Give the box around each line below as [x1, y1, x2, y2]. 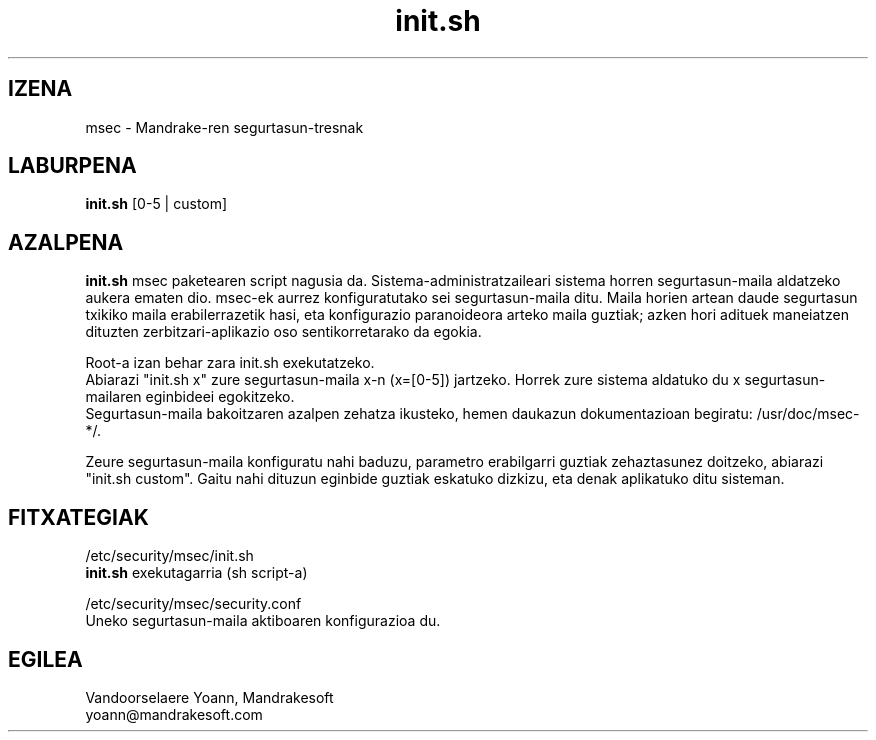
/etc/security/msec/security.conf [85, 595, 302, 613]
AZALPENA [8, 229, 124, 255]
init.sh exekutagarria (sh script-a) [85, 564, 308, 582]
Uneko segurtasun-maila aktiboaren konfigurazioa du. [85, 612, 441, 630]
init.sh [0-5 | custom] [85, 195, 228, 213]
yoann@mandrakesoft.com [85, 705, 263, 723]
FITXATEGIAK [8, 504, 149, 530]
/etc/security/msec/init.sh [85, 547, 254, 565]
